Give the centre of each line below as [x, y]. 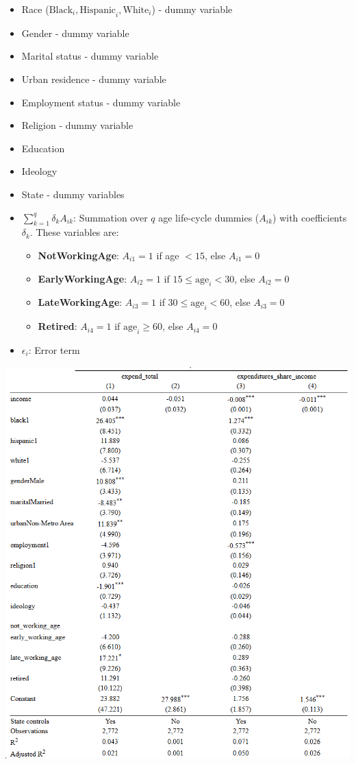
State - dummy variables [73, 194]
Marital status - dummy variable [90, 56]
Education [43, 148]
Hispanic [98, 10]
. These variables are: [74, 232]
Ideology [39, 171]
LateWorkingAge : [80, 302]
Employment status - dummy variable [101, 102]
